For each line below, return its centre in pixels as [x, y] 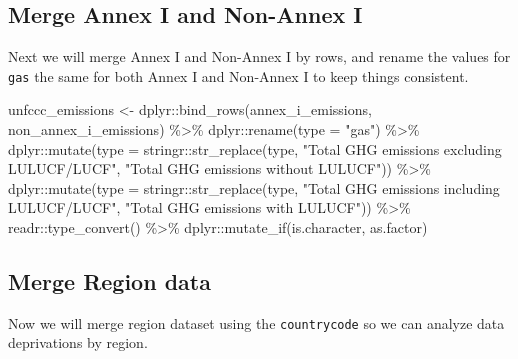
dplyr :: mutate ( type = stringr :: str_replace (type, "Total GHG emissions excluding [255, 148]
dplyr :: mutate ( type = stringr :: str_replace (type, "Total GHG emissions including [254, 187]
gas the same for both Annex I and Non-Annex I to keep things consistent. [238, 75]
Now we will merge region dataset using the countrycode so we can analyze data [256, 322]
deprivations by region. [78, 342]
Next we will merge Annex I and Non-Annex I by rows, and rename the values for [259, 56]
